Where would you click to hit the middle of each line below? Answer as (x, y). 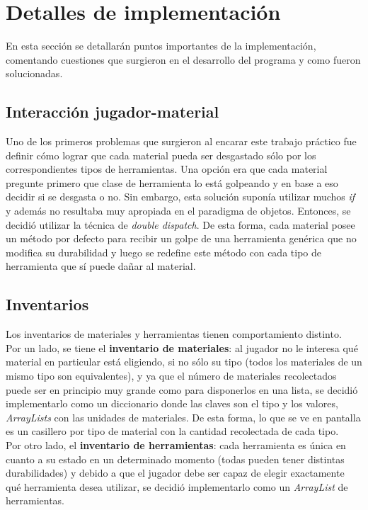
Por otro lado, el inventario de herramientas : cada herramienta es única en (176, 445)
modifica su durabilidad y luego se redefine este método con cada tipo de (163, 252)
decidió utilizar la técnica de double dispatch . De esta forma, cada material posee (180, 224)
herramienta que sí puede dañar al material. (101, 266)
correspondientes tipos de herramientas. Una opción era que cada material (167, 169)
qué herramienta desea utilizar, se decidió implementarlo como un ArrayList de (177, 486)
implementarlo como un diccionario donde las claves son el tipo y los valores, (172, 403)
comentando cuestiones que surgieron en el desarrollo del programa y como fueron (183, 59)
